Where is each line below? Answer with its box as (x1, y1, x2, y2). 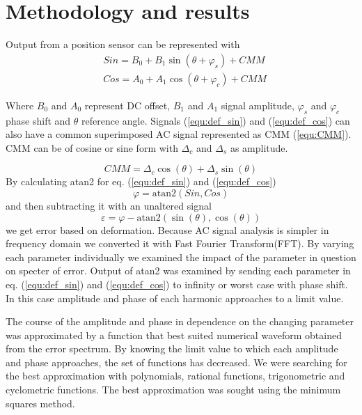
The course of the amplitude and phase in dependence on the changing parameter (6, 314, 354, 329)
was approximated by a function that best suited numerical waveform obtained (6, 327, 342, 342)
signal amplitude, (221, 97, 294, 112)
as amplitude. (230, 140, 288, 155)
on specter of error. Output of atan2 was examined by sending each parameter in (6, 263, 351, 278)
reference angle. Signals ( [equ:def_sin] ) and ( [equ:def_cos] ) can (81, 113, 350, 127)
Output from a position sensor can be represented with (6, 37, 240, 52)
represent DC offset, (84, 97, 170, 112)
